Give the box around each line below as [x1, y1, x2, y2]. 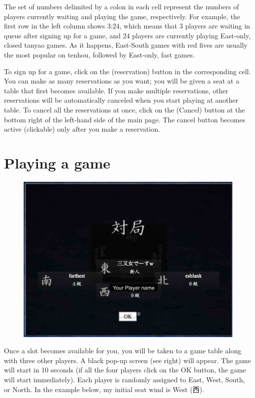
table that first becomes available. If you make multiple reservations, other [4, 85, 228, 95]
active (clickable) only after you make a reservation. [4, 124, 160, 134]
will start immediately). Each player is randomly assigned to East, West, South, [4, 374, 245, 384]
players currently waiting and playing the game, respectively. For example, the [4, 11, 240, 21]
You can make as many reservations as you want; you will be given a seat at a [4, 76, 239, 86]
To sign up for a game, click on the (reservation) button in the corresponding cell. [4, 66, 251, 76]
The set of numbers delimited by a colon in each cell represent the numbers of [4, 1, 239, 11]
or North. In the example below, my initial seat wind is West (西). [4, 384, 204, 394]
